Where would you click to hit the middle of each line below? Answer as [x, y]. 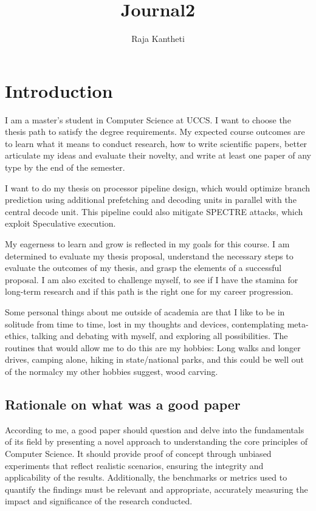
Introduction [59, 90]
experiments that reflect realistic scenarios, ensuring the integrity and [134, 465]
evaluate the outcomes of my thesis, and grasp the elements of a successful [143, 268]
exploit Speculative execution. [60, 223]
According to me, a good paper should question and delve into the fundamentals [155, 429]
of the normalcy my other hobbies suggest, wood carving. [112, 371]
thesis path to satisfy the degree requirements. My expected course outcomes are [155, 132]
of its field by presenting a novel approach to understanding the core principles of [156, 441]
